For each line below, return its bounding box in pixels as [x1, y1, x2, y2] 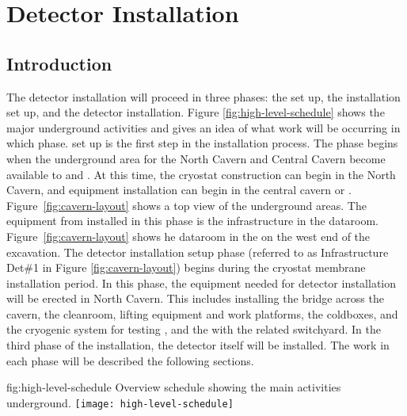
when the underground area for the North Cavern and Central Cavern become [6, 150, 386, 166]
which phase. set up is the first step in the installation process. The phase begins [6, 135, 398, 151]
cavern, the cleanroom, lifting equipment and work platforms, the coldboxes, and [6, 305, 398, 322]
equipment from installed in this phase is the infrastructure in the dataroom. [6, 212, 379, 229]
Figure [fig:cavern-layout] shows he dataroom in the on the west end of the [6, 227, 371, 244]
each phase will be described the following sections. [6, 352, 254, 368]
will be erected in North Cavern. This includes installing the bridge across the [6, 290, 384, 307]
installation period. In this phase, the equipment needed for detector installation [6, 274, 397, 291]
